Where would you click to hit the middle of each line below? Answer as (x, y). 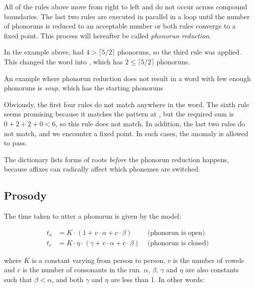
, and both (68, 279)
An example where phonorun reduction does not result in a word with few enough (127, 78)
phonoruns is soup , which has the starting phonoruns (84, 88)
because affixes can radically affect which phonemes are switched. (102, 169)
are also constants (212, 270)
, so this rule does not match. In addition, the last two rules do (150, 123)
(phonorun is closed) (178, 243)
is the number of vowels (209, 260)
